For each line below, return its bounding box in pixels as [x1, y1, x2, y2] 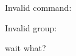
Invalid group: [5, 21, 57, 34]
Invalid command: [5, 1, 72, 13]
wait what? [5, 42, 46, 54]
